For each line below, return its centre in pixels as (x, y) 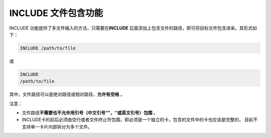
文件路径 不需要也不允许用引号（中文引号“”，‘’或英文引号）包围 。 (90, 113)
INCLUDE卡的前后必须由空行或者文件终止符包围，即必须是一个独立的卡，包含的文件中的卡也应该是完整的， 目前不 (140, 119)
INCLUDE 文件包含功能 (56, 13)
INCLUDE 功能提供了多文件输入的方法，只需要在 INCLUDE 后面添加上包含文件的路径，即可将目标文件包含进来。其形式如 (133, 28)
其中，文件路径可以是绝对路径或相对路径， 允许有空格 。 (67, 94)
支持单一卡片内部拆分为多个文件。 (57, 126)
